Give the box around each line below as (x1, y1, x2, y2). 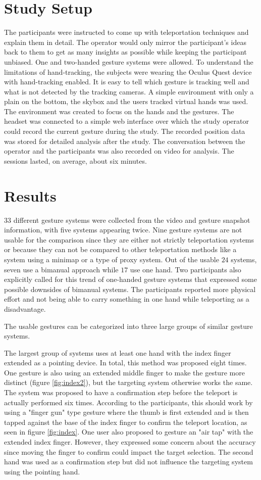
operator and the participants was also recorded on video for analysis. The (4, 146, 234, 156)
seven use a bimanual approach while (4, 264, 119, 274)
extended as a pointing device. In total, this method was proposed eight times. (4, 357, 247, 368)
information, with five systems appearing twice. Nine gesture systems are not (4, 224, 242, 235)
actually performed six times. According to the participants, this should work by (4, 397, 253, 407)
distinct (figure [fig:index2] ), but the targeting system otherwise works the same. (4, 377, 253, 388)
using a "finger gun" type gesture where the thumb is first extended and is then (4, 407, 249, 417)
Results (4, 185, 57, 206)
